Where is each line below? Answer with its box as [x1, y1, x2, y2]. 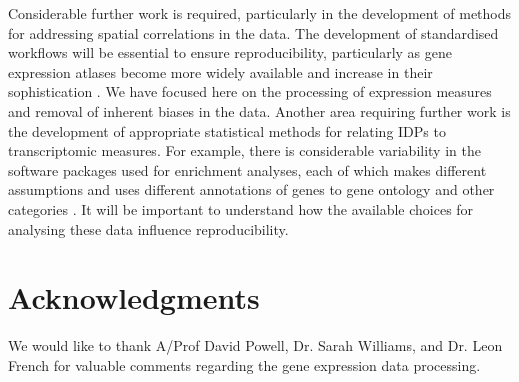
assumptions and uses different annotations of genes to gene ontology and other [8, 179, 495, 200]
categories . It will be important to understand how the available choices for [8, 198, 474, 219]
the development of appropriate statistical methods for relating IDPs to [8, 120, 446, 141]
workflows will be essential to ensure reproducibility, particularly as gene [8, 42, 452, 63]
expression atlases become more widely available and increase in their [8, 61, 433, 82]
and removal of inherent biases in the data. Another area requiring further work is [8, 100, 511, 121]
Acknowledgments [8, 277, 260, 318]
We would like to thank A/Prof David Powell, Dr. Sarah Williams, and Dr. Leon [8, 335, 503, 356]
